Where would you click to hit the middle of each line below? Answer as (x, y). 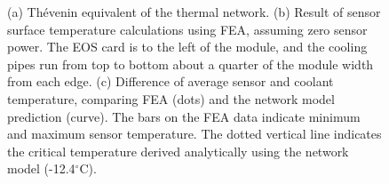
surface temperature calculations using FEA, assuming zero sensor (187, 29)
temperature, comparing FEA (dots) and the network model (171, 98)
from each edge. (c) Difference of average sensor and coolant (171, 81)
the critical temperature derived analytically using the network (178, 151)
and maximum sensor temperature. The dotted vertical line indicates (194, 134)
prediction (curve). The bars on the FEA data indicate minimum (184, 116)
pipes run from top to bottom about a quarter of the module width (191, 64)
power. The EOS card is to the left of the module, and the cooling (187, 47)
